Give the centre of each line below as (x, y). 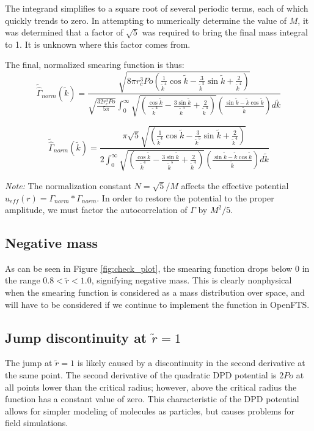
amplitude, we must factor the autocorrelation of (96, 210)
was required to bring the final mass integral (225, 32)
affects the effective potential (235, 185)
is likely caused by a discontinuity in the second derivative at (191, 363)
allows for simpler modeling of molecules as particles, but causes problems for (150, 410)
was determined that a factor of (64, 32)
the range (23, 280)
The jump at (29, 363)
